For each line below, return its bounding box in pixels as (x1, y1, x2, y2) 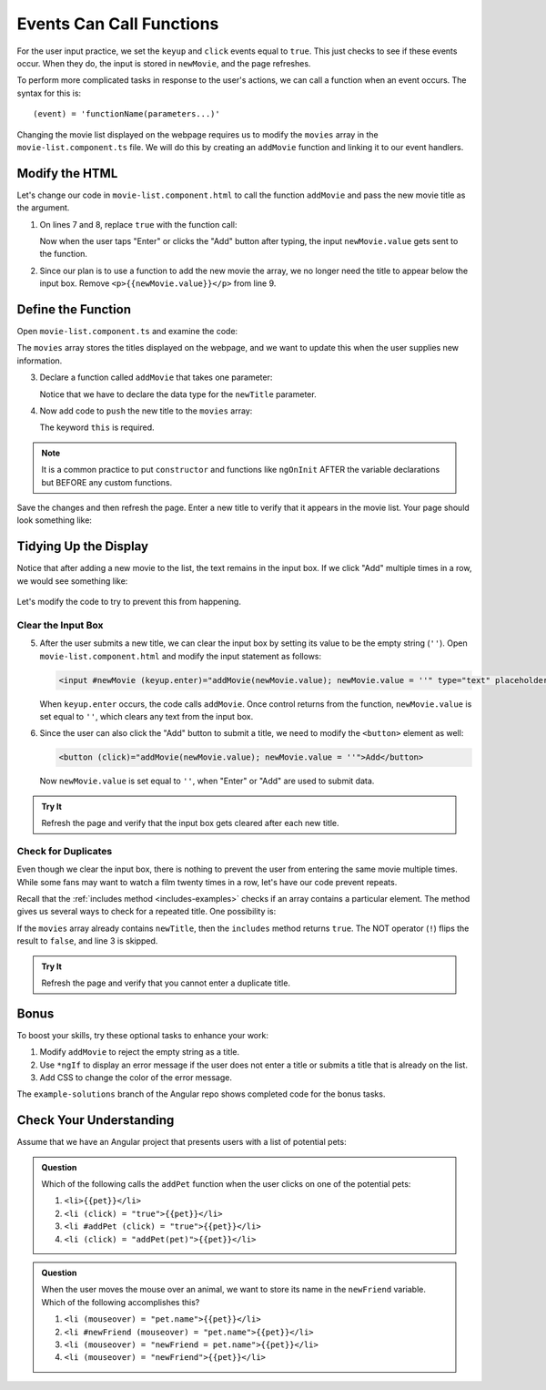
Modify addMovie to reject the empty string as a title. (39, 1047, 240, 1058)
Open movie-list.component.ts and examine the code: (16, 326, 238, 337)
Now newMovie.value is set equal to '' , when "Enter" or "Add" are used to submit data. (39, 775, 375, 787)
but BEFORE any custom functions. (41, 476, 173, 487)
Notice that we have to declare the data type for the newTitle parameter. (39, 388, 318, 400)
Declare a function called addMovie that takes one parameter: (39, 372, 273, 383)
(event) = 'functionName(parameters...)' (33, 109, 220, 119)
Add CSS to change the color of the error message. (39, 1072, 232, 1083)
